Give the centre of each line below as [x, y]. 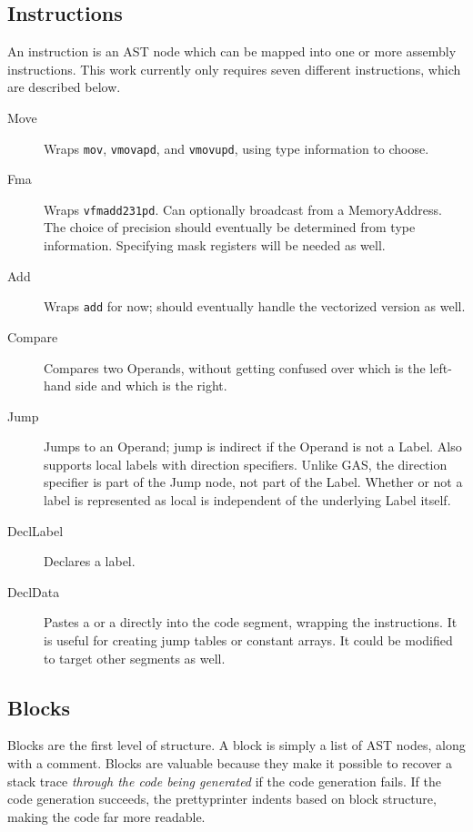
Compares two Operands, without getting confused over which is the [235, 367]
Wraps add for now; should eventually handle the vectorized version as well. [255, 306]
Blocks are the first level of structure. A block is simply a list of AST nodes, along [236, 745]
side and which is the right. [151, 386]
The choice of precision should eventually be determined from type [230, 227]
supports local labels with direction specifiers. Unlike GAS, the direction [246, 464]
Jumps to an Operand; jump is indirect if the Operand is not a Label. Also [253, 446]
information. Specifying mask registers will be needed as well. [215, 245]
